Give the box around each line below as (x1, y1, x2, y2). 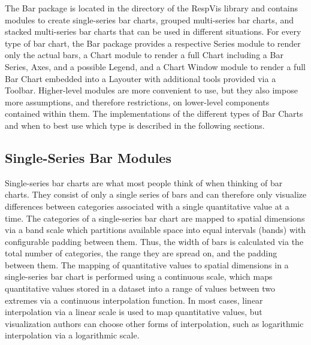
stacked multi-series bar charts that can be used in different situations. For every (5, 25, 301, 38)
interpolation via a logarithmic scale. (5, 329, 140, 341)
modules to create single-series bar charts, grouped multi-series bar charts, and (5, 13, 294, 26)
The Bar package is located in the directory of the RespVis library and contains (5, 2, 298, 14)
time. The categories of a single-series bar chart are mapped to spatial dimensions (5, 211, 305, 224)
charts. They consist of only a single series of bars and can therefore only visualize (5, 188, 307, 201)
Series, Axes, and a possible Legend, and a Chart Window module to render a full (5, 60, 306, 72)
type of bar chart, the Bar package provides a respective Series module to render (5, 37, 301, 49)
